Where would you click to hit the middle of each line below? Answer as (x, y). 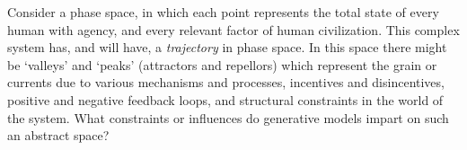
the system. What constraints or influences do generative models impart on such (228, 117)
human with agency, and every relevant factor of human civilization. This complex (233, 29)
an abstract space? (58, 135)
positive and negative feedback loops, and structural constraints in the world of (225, 99)
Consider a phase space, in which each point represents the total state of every (223, 12)
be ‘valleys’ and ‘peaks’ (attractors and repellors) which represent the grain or (222, 64)
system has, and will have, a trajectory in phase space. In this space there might (227, 47)
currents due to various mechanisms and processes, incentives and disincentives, (226, 82)
